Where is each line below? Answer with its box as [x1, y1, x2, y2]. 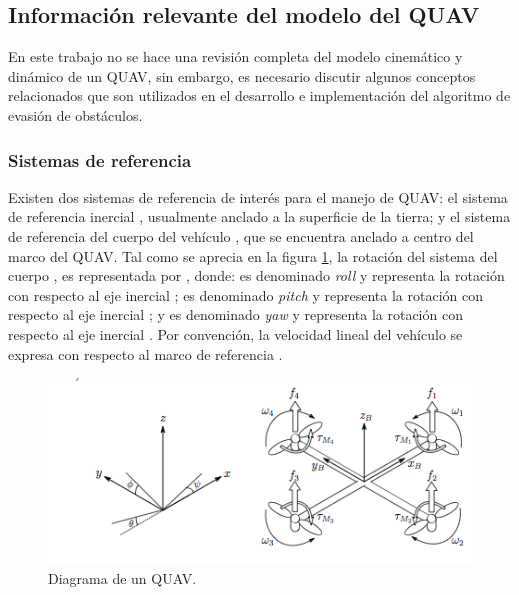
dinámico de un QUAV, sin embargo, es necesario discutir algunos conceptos [8, 65, 476, 86]
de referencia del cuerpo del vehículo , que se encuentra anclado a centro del [8, 225, 474, 246]
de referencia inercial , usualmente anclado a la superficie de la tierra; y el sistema [8, 206, 511, 227]
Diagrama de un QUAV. [48, 567, 197, 588]
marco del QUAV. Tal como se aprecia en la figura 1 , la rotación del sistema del [8, 245, 498, 266]
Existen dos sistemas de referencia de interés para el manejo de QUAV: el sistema [8, 186, 508, 207]
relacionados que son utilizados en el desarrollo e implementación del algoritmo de [8, 85, 511, 106]
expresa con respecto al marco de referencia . [8, 343, 283, 364]
